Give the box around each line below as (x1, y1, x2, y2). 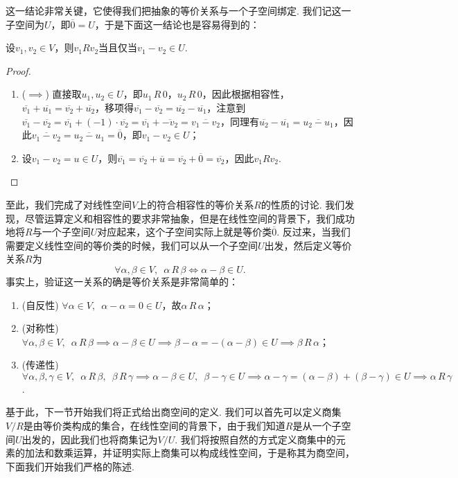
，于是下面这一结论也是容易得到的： (94, 17, 260, 31)
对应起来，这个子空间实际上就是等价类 (97, 224, 272, 239)
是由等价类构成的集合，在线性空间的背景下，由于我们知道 (23, 418, 285, 433)
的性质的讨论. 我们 (261, 197, 345, 211)
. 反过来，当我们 (276, 224, 351, 239)
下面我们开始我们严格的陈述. (6, 459, 134, 473)
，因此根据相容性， (202, 87, 290, 101)
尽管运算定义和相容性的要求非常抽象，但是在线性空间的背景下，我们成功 (24, 211, 355, 225)
